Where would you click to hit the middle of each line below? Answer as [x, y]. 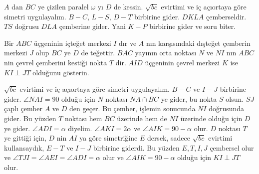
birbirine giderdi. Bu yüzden [136, 147]
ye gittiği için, [25, 138]
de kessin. [128, 6]
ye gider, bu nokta [189, 98]
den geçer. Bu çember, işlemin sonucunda [132, 108]
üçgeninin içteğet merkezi [72, 43]
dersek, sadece [168, 138]
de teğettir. [98, 53]
